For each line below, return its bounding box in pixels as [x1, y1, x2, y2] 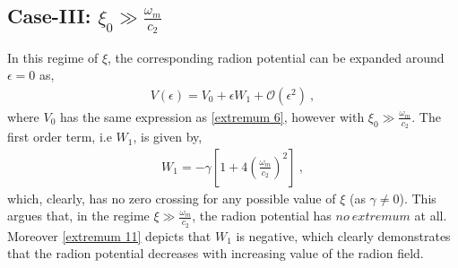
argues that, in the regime [7, 206, 150, 225]
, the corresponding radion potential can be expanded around [108, 48, 445, 66]
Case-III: [7, 2, 91, 30]
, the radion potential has [192, 206, 332, 225]
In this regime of [7, 48, 99, 66]
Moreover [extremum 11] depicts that [7, 226, 212, 245]
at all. [414, 206, 447, 225]
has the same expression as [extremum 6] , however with [60, 107, 365, 125]
